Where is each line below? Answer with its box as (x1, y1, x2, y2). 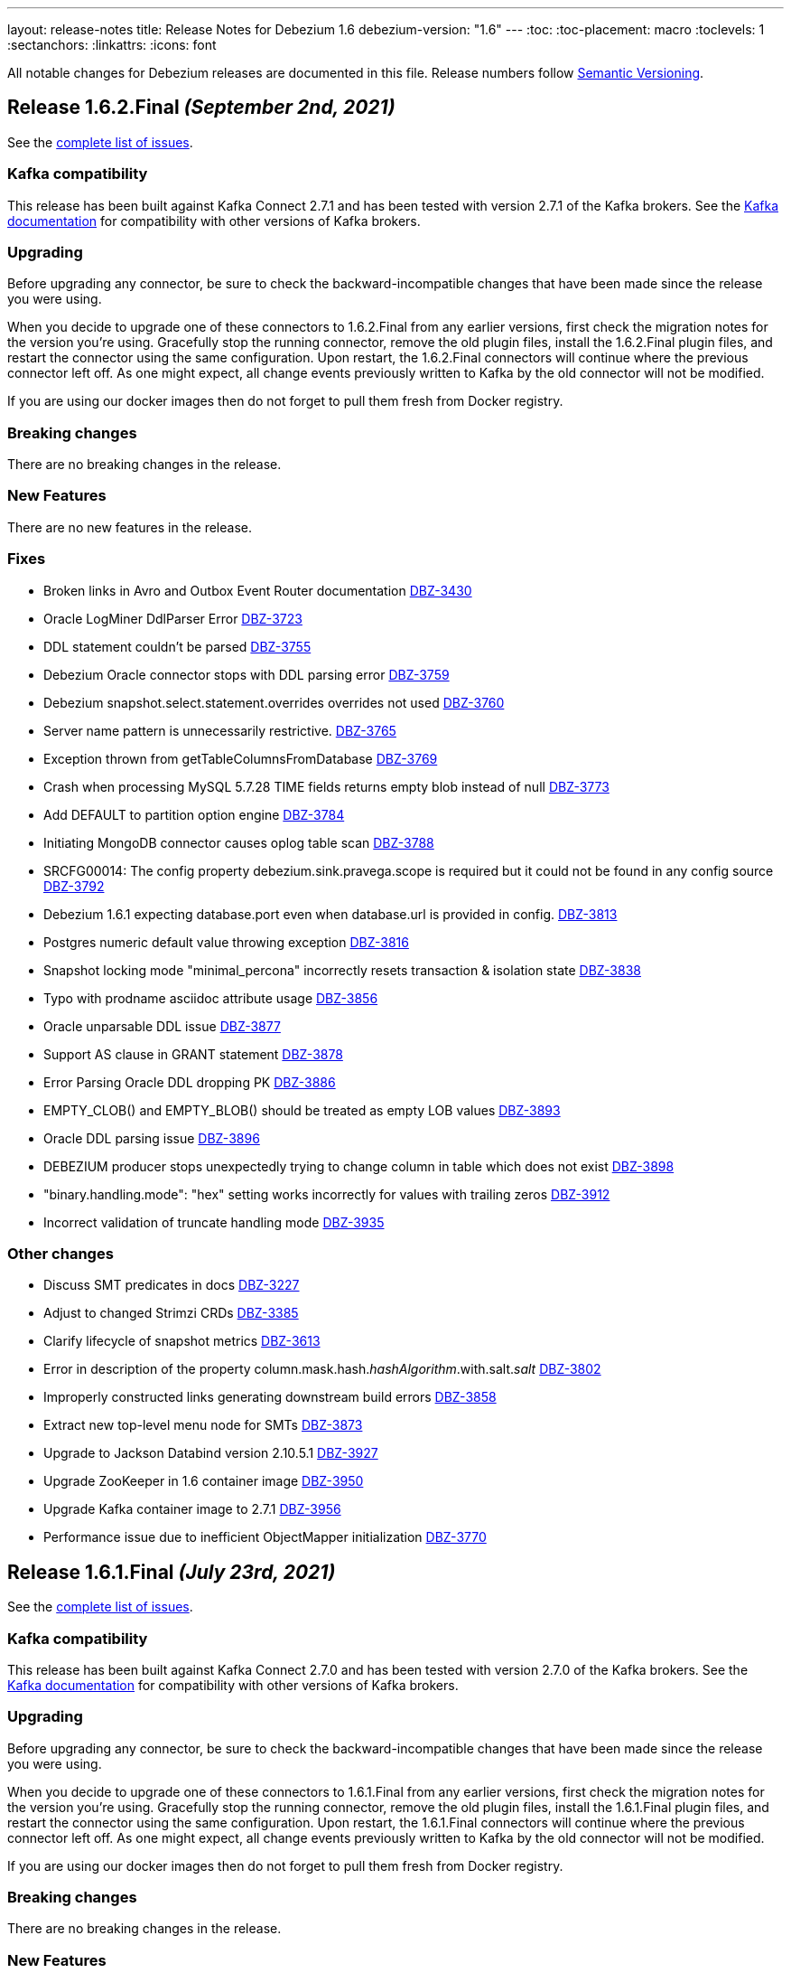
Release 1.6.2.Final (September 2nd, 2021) (7, 96, 395, 119)
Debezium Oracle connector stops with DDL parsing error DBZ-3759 (43, 666, 450, 682)
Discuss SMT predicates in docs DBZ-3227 (43, 1277, 300, 1293)
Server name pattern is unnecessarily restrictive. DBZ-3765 (43, 722, 396, 738)
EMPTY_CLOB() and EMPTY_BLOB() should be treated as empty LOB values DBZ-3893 (43, 1102, 561, 1118)
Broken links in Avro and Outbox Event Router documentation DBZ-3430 (43, 582, 472, 598)
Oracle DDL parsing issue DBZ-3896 (43, 1130, 260, 1146)
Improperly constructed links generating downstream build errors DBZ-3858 (43, 1389, 497, 1405)
